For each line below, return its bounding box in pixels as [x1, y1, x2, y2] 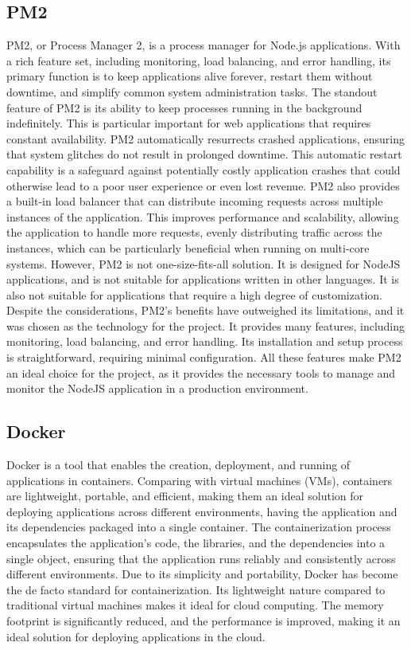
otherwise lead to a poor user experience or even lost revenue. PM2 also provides [6, 177, 400, 194]
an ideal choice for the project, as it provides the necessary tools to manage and [6, 364, 395, 381]
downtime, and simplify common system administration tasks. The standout [6, 83, 378, 100]
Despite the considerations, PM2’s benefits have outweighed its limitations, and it [6, 302, 405, 319]
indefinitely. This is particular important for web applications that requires [6, 115, 371, 131]
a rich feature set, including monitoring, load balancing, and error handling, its [6, 52, 391, 69]
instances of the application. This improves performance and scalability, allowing [6, 208, 399, 225]
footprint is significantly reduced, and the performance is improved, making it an [6, 613, 401, 628]
